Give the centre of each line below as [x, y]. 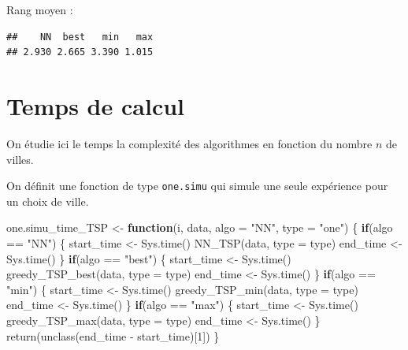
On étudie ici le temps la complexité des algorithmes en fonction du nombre [189, 143]
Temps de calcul [96, 105]
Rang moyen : [40, 9]
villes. [20, 159]
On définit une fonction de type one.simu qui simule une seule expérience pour [197, 186]
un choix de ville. [48, 201]
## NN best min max [80, 37]
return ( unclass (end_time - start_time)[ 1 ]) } [113, 335]
